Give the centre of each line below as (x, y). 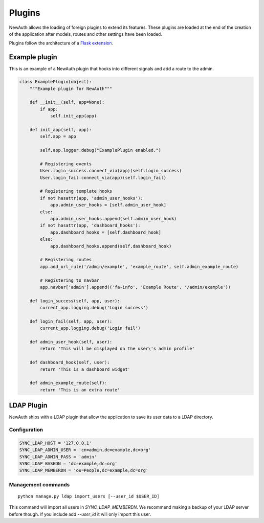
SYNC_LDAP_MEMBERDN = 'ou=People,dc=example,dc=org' (84, 470)
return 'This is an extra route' (80, 390)
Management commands (39, 484)
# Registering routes (66, 260)
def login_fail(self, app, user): (71, 321)
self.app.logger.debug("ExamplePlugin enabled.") (100, 150)
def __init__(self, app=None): (67, 102)
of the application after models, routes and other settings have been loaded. (86, 34)
